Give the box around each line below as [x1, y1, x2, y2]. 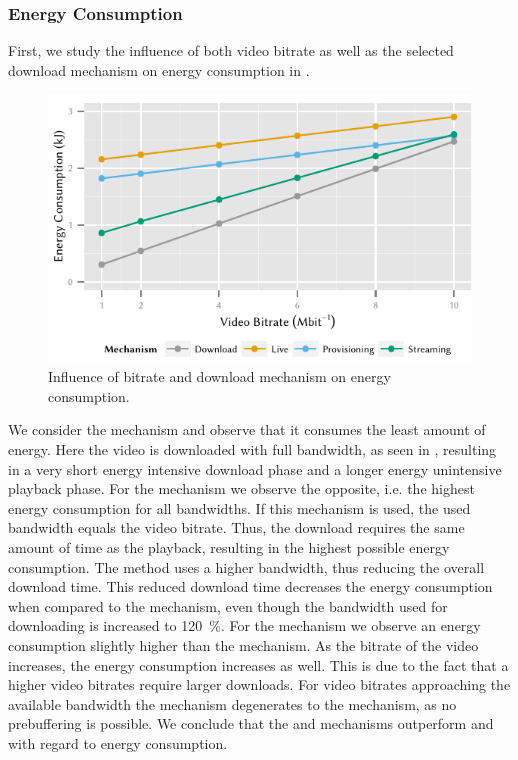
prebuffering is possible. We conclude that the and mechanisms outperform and [8, 713, 494, 734]
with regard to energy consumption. [8, 732, 228, 753]
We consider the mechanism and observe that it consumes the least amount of [8, 419, 486, 440]
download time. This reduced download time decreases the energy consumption [8, 576, 493, 597]
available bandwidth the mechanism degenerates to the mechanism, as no [8, 693, 457, 714]
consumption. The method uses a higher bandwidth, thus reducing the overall [8, 556, 485, 577]
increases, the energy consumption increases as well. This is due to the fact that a [8, 654, 509, 675]
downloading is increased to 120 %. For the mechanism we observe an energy [8, 615, 481, 636]
